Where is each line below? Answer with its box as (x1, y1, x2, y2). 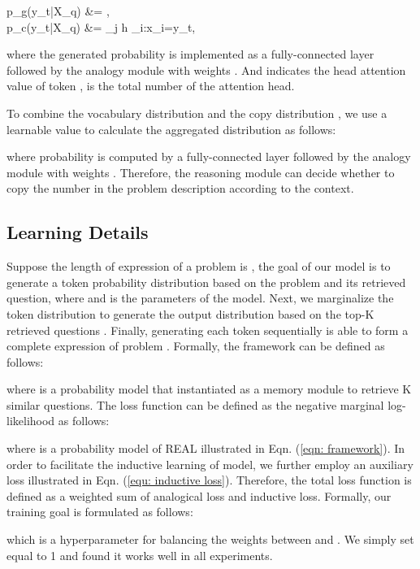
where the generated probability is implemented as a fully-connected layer (6, 46, 375, 63)
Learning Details (6, 219, 149, 245)
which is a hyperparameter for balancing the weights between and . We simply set (6, 531, 414, 548)
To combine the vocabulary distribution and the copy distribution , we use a (6, 104, 388, 121)
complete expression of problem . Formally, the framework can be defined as (6, 337, 385, 354)
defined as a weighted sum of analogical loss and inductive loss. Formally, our (6, 487, 392, 504)
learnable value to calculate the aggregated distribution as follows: (6, 120, 336, 137)
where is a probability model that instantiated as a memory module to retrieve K (6, 380, 412, 397)
